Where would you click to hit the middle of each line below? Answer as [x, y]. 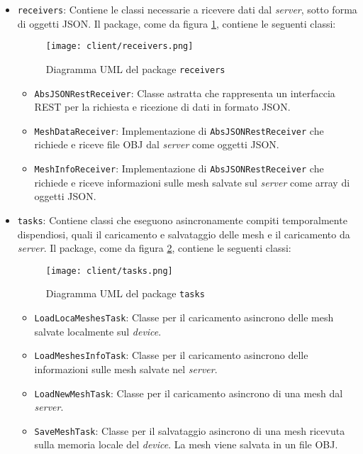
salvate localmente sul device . [98, 331]
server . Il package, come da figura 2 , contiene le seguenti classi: [154, 248]
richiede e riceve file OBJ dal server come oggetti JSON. [157, 144]
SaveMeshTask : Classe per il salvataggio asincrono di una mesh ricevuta [190, 430]
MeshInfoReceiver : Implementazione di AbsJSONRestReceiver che [179, 168]
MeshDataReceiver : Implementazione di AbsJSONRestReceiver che [179, 130]
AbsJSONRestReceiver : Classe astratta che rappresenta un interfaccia [185, 93]
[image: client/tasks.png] [109, 271]
